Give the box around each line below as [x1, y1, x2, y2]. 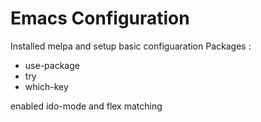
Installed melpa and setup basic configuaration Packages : [10, 40, 252, 52]
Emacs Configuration [10, 7, 190, 30]
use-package [24, 59, 80, 71]
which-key [24, 80, 69, 92]
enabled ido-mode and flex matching [10, 100, 163, 112]
